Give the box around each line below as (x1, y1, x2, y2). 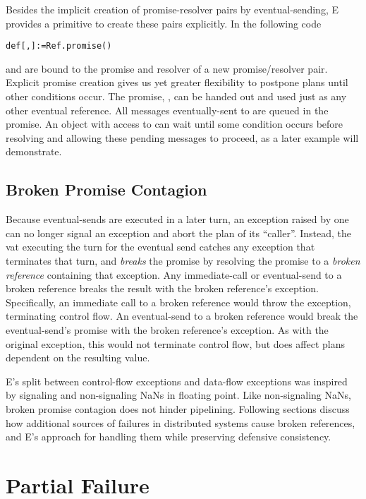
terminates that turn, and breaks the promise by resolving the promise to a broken (6, 253, 360, 267)
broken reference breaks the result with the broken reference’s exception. (6, 281, 319, 296)
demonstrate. (6, 144, 62, 159)
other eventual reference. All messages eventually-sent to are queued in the (6, 102, 329, 117)
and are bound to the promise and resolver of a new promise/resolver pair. (6, 61, 328, 76)
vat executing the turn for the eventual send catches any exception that (6, 239, 315, 254)
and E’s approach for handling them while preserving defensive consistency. (6, 429, 331, 444)
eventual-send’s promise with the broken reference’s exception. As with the (6, 322, 329, 337)
